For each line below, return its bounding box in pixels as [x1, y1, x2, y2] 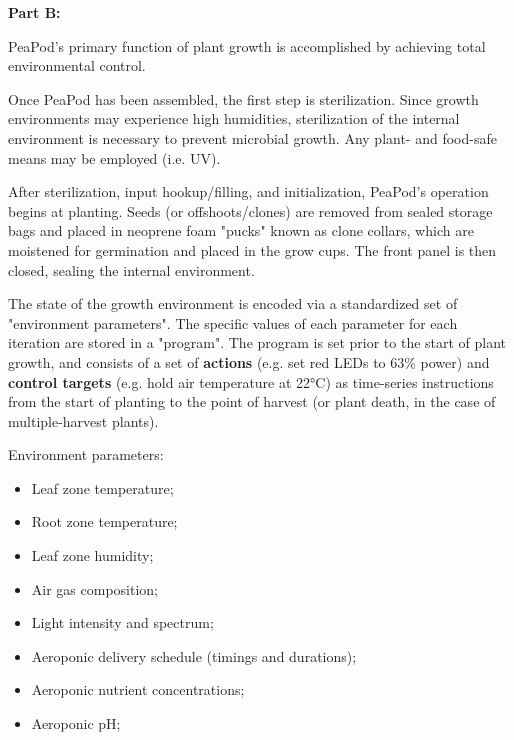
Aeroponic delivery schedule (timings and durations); [31, 645, 357, 666]
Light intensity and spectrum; [31, 612, 214, 633]
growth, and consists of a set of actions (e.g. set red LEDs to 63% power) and [8, 351, 490, 372]
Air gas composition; [31, 578, 158, 599]
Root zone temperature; [31, 511, 178, 532]
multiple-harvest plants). [8, 410, 159, 431]
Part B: [8, 2, 61, 22]
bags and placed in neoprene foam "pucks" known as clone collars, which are [8, 220, 474, 241]
